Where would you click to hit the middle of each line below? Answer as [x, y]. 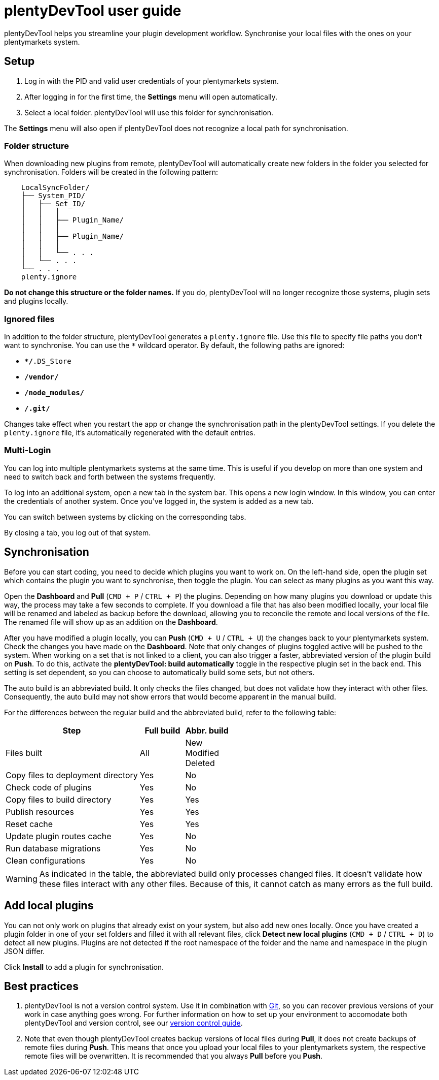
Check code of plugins [49, 787]
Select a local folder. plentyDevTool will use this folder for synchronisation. [149, 112]
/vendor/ [42, 377]
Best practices [41, 986]
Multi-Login [28, 450]
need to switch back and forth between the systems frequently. [110, 477]
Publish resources [40, 812]
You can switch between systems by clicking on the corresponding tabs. [125, 517]
